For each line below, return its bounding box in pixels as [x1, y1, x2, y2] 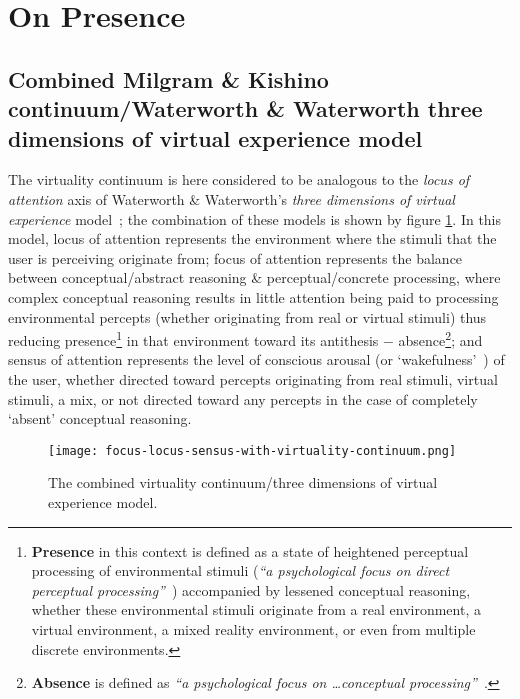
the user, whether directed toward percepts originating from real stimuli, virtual [8, 368, 498, 389]
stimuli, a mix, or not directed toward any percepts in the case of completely [8, 388, 478, 409]
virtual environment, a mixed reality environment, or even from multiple [31, 618, 476, 639]
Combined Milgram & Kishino [8, 63, 329, 94]
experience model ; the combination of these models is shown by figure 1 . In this [8, 208, 502, 229]
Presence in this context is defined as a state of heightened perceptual [31, 540, 469, 561]
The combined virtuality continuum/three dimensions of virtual [48, 472, 438, 493]
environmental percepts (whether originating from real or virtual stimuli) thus [8, 306, 487, 327]
